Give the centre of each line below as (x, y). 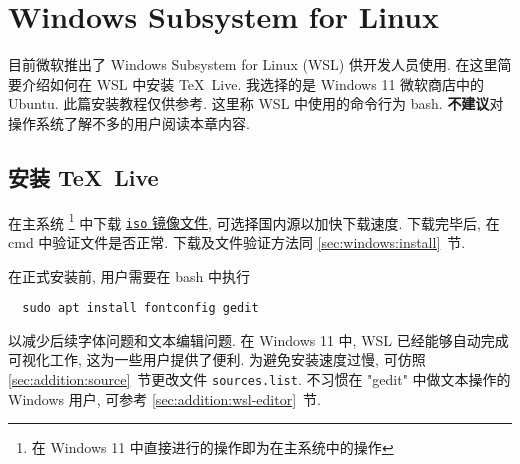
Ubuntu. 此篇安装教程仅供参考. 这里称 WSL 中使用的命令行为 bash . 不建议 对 (256, 103)
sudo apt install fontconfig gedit (140, 308)
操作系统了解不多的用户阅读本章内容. (129, 122)
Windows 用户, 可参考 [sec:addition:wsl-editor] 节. (164, 398)
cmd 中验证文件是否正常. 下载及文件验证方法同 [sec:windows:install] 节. (237, 242)
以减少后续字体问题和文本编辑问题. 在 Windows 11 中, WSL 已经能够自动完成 (258, 339)
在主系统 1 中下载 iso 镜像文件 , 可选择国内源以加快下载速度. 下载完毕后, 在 (254, 221)
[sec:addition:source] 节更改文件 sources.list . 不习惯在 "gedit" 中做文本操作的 (259, 379)
